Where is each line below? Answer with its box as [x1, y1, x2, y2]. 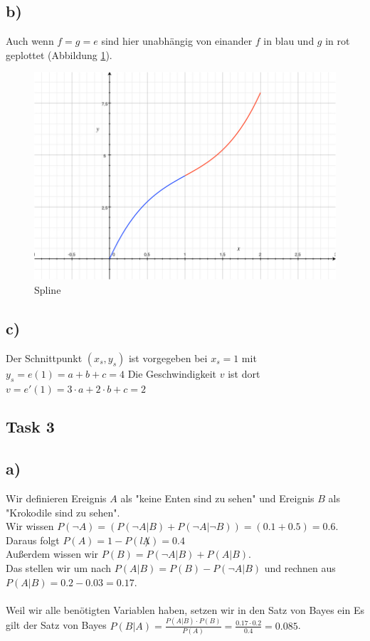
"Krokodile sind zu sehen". [6, 504, 120, 519]
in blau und [263, 33, 314, 48]
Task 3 [6, 415, 55, 438]
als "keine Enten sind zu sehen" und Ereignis [120, 491, 314, 506]
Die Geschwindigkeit [127, 366, 217, 381]
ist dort [228, 366, 260, 381]
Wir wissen [6, 519, 54, 534]
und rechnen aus [264, 561, 336, 576]
